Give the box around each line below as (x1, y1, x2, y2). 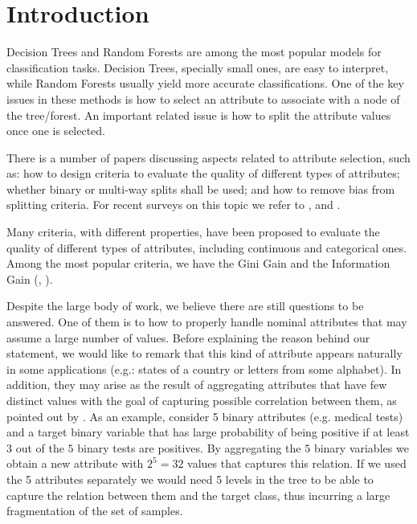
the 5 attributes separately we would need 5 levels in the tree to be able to (6, 470, 374, 487)
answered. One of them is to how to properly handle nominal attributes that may (6, 313, 407, 330)
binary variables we (313, 439, 409, 456)
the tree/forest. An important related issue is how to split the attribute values (6, 106, 391, 123)
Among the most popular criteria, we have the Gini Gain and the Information (6, 255, 390, 272)
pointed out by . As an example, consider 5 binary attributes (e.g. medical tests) (6, 407, 403, 424)
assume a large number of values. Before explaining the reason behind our (6, 329, 370, 346)
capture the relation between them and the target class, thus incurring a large (6, 486, 390, 503)
